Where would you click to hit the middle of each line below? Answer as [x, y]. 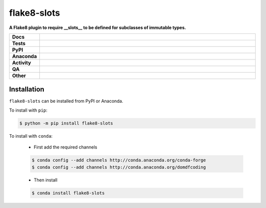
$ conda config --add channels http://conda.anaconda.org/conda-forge [119, 160]
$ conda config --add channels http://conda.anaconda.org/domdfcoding [119, 167]
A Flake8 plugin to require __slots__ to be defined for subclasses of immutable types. [98, 28]
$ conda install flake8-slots [68, 193]
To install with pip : [28, 110]
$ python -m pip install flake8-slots [66, 123]
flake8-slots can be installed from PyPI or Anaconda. [66, 101]
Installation [27, 89]
